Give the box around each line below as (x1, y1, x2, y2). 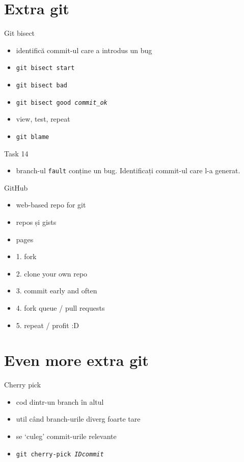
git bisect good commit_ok (16, 99, 107, 106)
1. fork (16, 251, 37, 262)
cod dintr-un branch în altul (16, 396, 104, 407)
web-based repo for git (16, 199, 86, 210)
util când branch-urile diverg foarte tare (16, 413, 141, 424)
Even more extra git (4, 350, 149, 371)
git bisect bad (16, 81, 68, 89)
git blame (16, 133, 49, 141)
